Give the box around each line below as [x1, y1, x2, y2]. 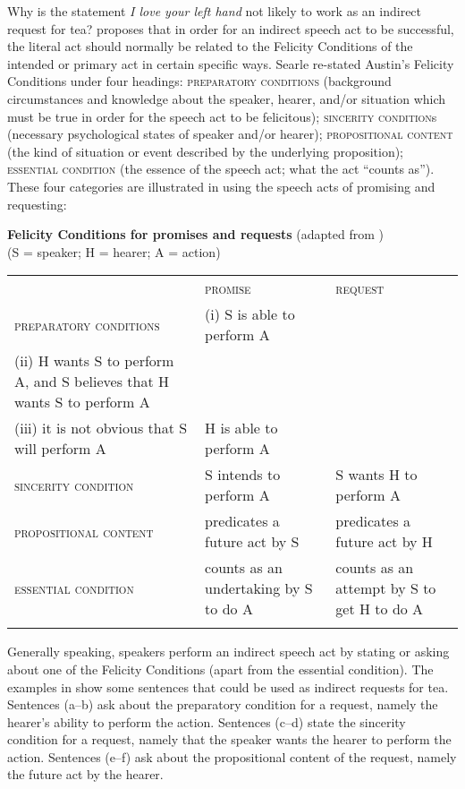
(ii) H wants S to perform [14, 350, 174, 372]
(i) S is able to [205, 304, 295, 325]
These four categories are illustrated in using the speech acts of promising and [7, 176, 435, 195]
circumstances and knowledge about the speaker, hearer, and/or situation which [7, 89, 446, 107]
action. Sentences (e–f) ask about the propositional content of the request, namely [7, 747, 457, 766]
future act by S [205, 531, 300, 553]
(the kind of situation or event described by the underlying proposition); [7, 142, 404, 160]
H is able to [205, 417, 278, 439]
